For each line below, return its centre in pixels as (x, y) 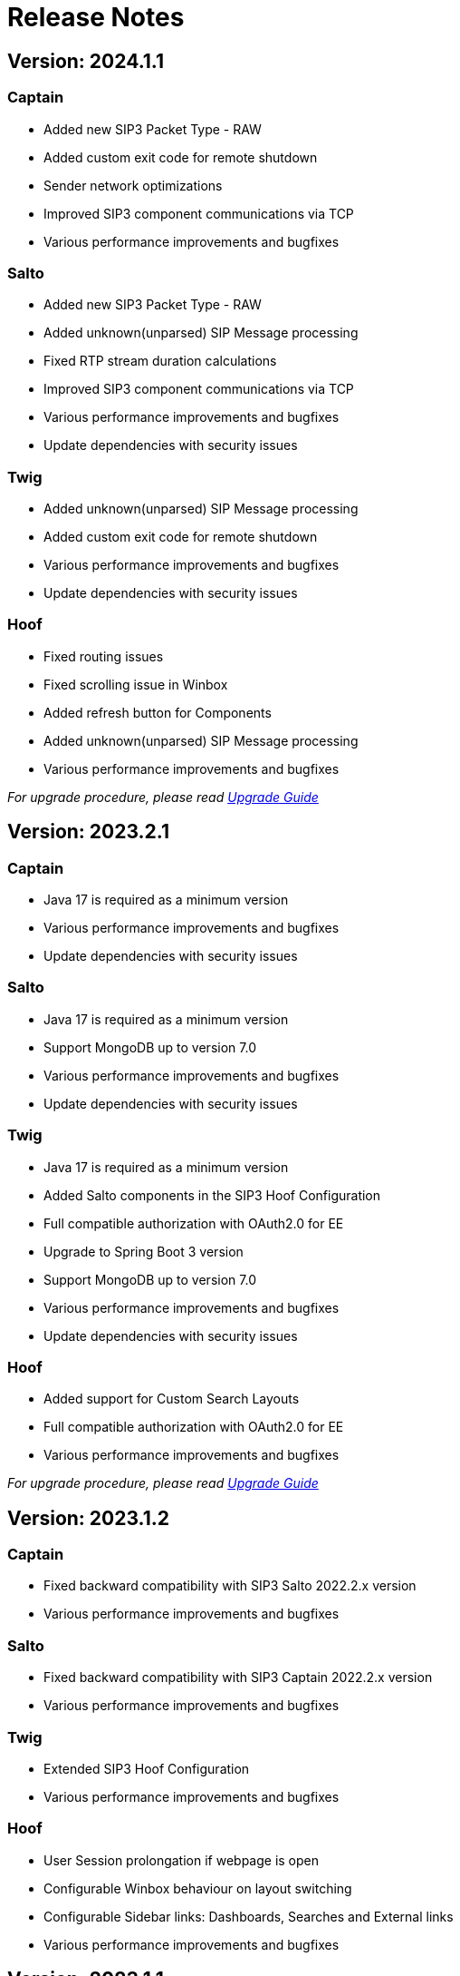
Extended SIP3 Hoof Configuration (147, 1768)
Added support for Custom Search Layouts (172, 1399)
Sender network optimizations (133, 185)
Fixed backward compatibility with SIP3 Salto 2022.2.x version (230, 1586)
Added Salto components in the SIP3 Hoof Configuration (212, 1195)
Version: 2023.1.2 (88, 1518)
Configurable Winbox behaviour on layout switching (198, 1888)
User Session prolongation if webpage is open (182, 1860)
